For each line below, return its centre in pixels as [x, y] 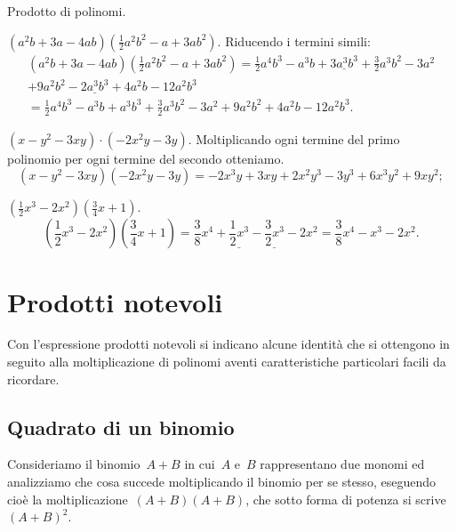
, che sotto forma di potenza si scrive [346, 499]
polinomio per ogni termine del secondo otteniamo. [146, 158]
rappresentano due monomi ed [342, 464]
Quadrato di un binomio [121, 427]
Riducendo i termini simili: [298, 40]
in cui [200, 464]
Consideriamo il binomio [74, 464]
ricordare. [33, 379]
